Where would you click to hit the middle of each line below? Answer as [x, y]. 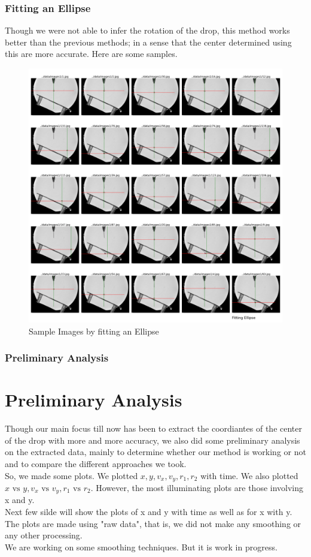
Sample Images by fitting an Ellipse [94, 331]
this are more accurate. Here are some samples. [91, 54]
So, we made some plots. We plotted [71, 475]
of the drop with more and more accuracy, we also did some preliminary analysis [153, 440]
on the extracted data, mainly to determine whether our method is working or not [155, 452]
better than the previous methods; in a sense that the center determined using [148, 42]
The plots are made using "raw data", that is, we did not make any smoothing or [153, 523]
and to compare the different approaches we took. [96, 463]
